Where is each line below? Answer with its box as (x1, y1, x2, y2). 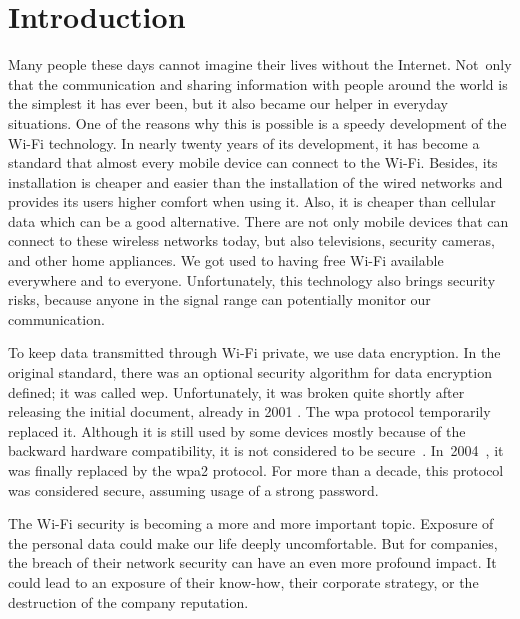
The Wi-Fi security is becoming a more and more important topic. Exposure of (8, 513, 494, 534)
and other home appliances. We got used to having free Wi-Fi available (8, 250, 444, 271)
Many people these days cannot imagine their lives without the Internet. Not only (8, 54, 512, 75)
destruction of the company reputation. (8, 591, 249, 612)
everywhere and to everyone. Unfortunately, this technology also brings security (8, 269, 496, 290)
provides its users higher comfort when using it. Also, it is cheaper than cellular (8, 191, 496, 212)
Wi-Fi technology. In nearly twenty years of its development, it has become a (8, 132, 480, 153)
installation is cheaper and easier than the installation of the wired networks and (8, 171, 503, 192)
